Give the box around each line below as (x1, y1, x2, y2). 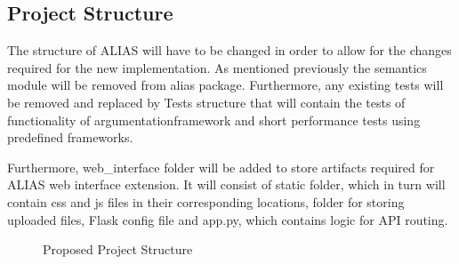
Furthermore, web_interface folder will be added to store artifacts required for (7, 157, 435, 176)
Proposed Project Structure (43, 240, 193, 259)
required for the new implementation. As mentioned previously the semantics (7, 58, 427, 76)
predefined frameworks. (7, 128, 133, 147)
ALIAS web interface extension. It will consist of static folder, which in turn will (7, 175, 446, 194)
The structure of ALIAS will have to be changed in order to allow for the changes (7, 41, 452, 60)
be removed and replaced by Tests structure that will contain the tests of (7, 92, 406, 111)
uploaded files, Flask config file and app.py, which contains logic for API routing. (7, 210, 448, 228)
